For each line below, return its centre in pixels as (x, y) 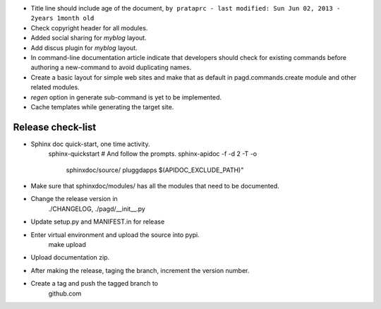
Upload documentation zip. (70, 257)
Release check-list (55, 127)
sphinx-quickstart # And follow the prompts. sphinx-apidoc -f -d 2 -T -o (153, 154)
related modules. (55, 87)
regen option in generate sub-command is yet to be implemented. (126, 97)
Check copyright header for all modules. (89, 28)
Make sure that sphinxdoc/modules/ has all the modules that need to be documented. (155, 186)
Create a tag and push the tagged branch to (95, 284)
